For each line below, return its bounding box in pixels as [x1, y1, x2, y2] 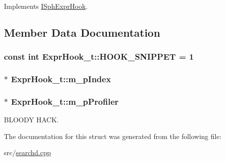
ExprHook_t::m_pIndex [11, 73, 111, 85]
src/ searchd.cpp [4, 147, 51, 158]
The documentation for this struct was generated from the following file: [4, 131, 222, 141]
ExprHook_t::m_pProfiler [11, 95, 119, 107]
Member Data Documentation [4, 24, 161, 40]
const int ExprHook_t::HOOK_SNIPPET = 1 [4, 50, 194, 63]
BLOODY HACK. [4, 115, 59, 125]
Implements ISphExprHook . [4, 1, 88, 11]
